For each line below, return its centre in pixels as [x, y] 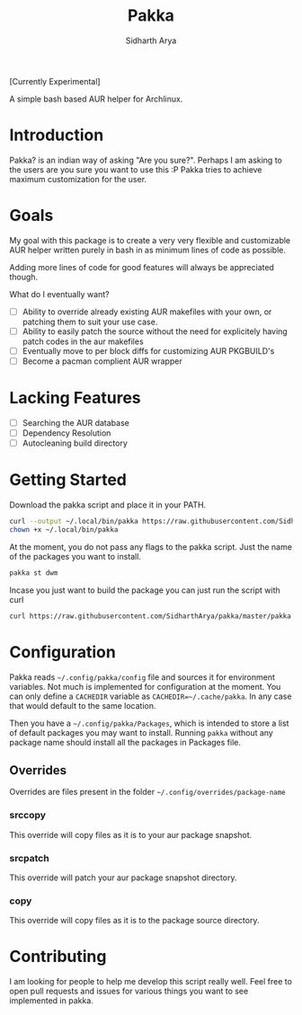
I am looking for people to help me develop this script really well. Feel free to [151, 982]
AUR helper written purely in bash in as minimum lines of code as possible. [147, 250]
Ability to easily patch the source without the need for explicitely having [155, 331]
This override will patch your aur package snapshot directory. [123, 878]
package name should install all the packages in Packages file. [125, 742]
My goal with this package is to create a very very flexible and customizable [150, 240]
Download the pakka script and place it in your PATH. [108, 505]
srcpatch [29, 858]
